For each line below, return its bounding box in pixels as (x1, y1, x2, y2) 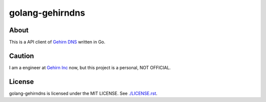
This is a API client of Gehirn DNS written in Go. (9, 39, 105, 45)
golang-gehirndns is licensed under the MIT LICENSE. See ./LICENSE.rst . (9, 90, 158, 96)
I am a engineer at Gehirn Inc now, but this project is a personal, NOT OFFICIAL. (9, 64, 171, 71)
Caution (9, 51, 34, 60)
